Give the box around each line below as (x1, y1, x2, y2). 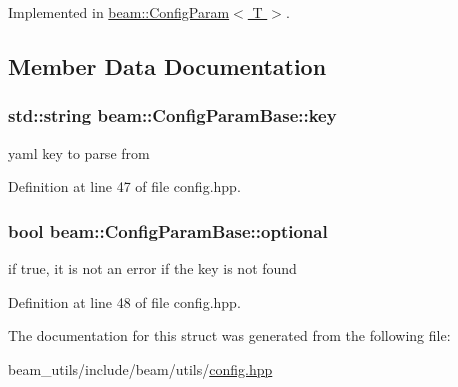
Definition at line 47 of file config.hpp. (8, 176, 241, 197)
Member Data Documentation (8, 50, 327, 81)
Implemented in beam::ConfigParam (8, 2, 230, 22)
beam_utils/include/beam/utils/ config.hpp (8, 358, 273, 379)
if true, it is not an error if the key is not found (8, 258, 297, 278)
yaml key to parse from (8, 142, 150, 163)
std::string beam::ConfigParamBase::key (8, 103, 337, 128)
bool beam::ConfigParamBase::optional (8, 218, 328, 243)
